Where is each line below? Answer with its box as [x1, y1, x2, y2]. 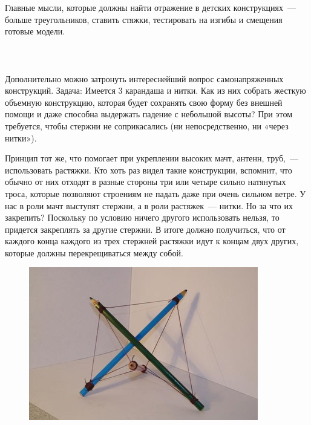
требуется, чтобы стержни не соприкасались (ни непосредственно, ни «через [5, 119, 289, 132]
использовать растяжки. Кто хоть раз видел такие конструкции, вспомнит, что [5, 163, 292, 176]
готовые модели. [5, 25, 65, 37]
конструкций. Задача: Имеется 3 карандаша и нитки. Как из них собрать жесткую [5, 84, 306, 97]
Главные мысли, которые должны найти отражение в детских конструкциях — [5, 1, 296, 13]
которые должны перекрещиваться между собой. [5, 246, 183, 259]
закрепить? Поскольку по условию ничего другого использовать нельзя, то [5, 211, 280, 224]
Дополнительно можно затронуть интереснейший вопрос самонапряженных [5, 72, 284, 85]
